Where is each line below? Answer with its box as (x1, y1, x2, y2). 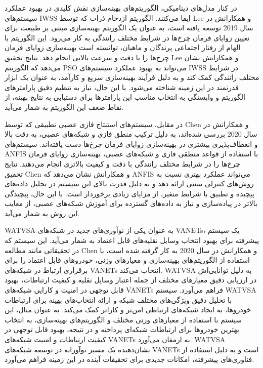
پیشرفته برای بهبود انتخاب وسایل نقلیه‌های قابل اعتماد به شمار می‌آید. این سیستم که (5, 235, 259, 246)
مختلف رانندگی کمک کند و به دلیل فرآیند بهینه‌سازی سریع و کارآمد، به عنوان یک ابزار (5, 72, 259, 83)
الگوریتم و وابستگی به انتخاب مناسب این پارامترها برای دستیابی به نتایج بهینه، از (5, 92, 245, 102)
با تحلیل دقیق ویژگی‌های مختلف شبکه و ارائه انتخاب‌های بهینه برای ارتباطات (5, 294, 232, 305)
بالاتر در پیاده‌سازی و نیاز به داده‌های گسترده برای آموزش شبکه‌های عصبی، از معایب (5, 198, 257, 209)
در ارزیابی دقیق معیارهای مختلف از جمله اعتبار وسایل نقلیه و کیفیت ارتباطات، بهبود (5, 274, 257, 285)
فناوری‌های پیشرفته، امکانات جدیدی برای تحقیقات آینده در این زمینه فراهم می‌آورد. (5, 354, 254, 364)
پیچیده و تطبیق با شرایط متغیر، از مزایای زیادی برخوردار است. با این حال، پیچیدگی (5, 188, 254, 198)
